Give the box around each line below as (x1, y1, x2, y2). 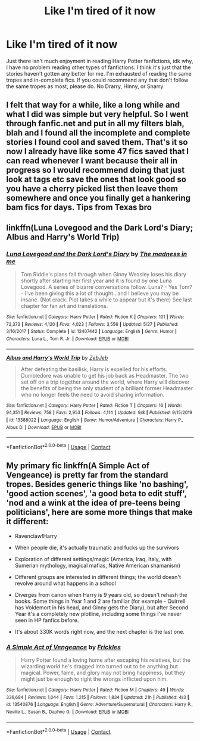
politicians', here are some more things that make (6, 508, 193, 518)
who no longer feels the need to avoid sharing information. (20, 391, 165, 398)
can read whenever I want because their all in (6, 156, 178, 166)
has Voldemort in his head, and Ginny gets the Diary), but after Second (14, 603, 189, 611)
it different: (6, 516, 49, 527)
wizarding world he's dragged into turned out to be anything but (20, 663, 179, 670)
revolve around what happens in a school (14, 580, 116, 587)
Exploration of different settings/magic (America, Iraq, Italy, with (14, 555, 172, 562)
